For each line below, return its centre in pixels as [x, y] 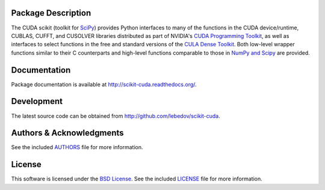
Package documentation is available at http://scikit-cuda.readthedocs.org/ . [104, 84]
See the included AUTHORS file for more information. [77, 147]
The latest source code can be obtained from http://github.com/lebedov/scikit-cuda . [116, 116]
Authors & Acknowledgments [67, 133]
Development [37, 101]
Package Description [51, 13]
